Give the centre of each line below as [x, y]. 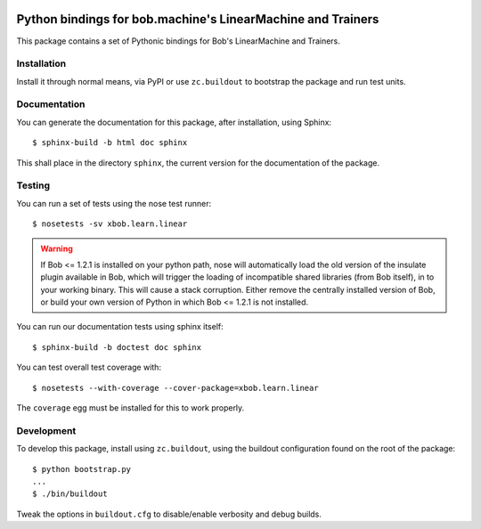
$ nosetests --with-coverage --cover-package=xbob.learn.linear [176, 388]
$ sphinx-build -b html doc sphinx [110, 143]
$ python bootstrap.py [82, 469]
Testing [33, 185]
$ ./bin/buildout [70, 494]
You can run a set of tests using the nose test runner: [114, 203]
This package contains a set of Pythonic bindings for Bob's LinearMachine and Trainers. [178, 41]
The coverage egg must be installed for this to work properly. [130, 408]
